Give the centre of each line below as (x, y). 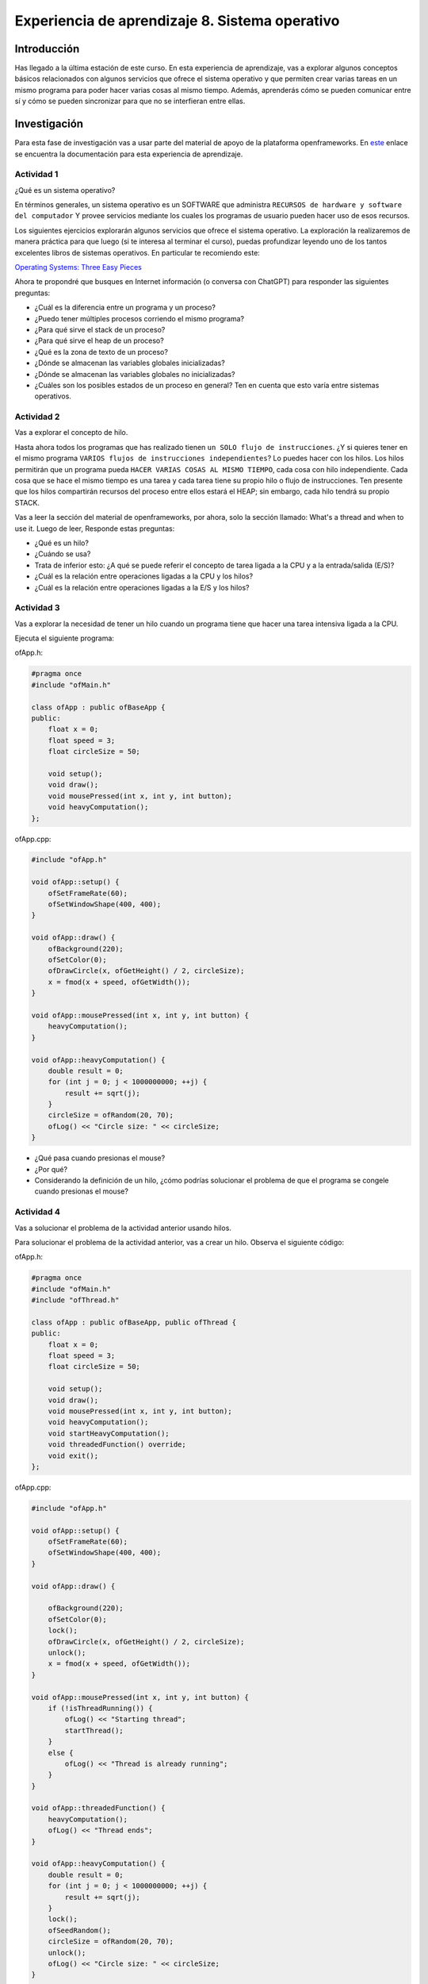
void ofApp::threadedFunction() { (98, 1808)
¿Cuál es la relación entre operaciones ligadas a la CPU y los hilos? (144, 576)
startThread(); (94, 1730)
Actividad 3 (37, 608)
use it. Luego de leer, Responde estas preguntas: (95, 529)
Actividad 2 (37, 417)
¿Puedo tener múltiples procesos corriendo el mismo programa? (139, 318)
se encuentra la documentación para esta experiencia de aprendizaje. (129, 154)
